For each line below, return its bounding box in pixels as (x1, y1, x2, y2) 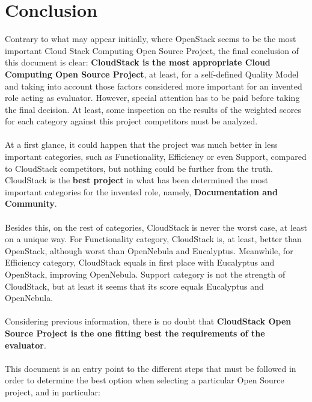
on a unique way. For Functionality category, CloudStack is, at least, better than (5, 233, 302, 245)
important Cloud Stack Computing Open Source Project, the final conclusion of (5, 44, 299, 56)
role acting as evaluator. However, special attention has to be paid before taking (5, 91, 300, 104)
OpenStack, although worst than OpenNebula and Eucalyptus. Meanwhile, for (5, 244, 293, 257)
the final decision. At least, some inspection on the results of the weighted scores (5, 103, 301, 115)
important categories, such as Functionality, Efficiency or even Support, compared (5, 150, 307, 163)
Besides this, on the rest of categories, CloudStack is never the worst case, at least (5, 221, 308, 233)
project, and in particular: (5, 385, 100, 398)
